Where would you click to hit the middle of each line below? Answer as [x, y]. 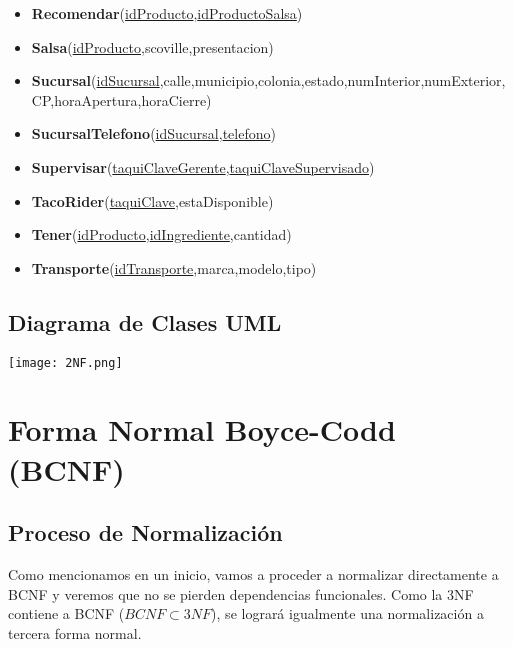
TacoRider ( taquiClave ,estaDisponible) [152, 200]
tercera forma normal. [75, 632]
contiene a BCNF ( [66, 613]
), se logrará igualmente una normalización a [347, 613]
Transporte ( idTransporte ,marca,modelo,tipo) [174, 267]
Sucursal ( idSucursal [95, 80]
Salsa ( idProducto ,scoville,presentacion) [152, 46]
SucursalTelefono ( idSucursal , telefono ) [153, 133]
